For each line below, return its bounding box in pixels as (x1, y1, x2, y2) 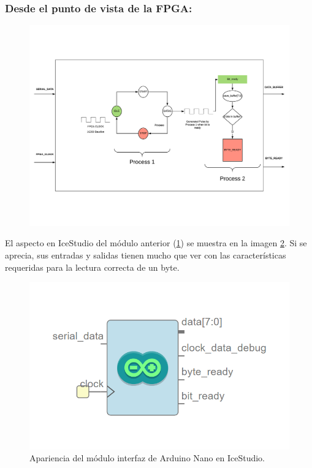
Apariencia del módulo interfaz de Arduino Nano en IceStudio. (29, 451, 265, 464)
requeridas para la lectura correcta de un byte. (5, 260, 180, 273)
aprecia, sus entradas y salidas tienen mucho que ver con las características (5, 248, 286, 261)
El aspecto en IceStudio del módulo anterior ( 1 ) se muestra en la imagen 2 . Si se (5, 236, 307, 249)
